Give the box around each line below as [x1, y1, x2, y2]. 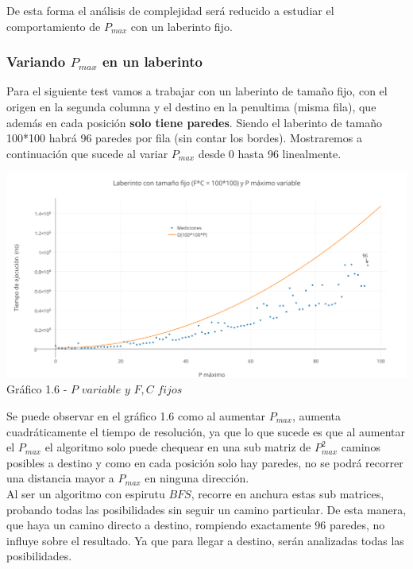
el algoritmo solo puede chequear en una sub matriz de [44, 439, 311, 455]
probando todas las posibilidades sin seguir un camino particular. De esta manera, [6, 501, 407, 517]
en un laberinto [102, 52, 203, 72]
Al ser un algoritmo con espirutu [6, 485, 165, 501]
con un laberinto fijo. [130, 17, 233, 34]
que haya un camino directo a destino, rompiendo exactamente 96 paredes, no [6, 517, 385, 533]
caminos [341, 439, 380, 455]
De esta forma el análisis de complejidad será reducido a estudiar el [6, 2, 334, 18]
